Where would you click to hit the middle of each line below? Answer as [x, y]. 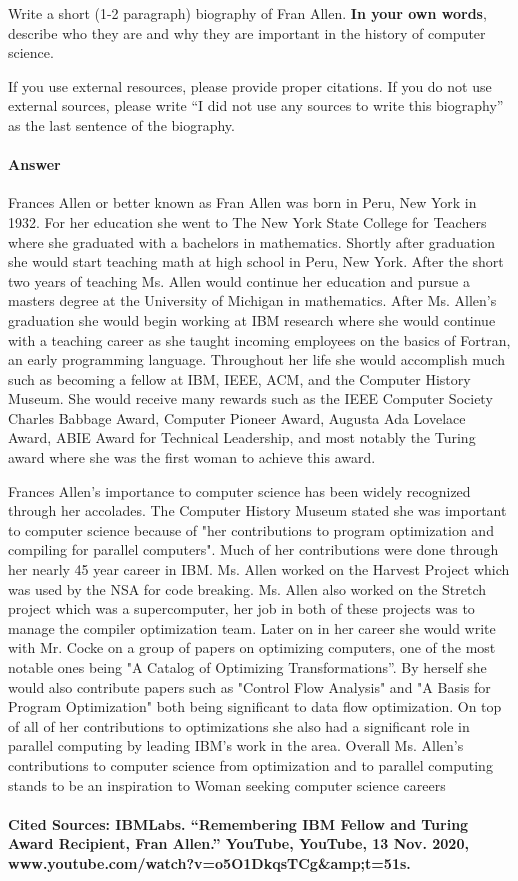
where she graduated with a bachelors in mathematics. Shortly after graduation [251, 241]
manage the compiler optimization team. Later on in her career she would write [252, 627]
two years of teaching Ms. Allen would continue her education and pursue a [239, 280]
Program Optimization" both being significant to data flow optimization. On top [255, 706]
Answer [34, 164]
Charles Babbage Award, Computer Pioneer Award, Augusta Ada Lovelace [237, 417]
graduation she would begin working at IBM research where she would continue [252, 319]
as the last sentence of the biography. [121, 124]
